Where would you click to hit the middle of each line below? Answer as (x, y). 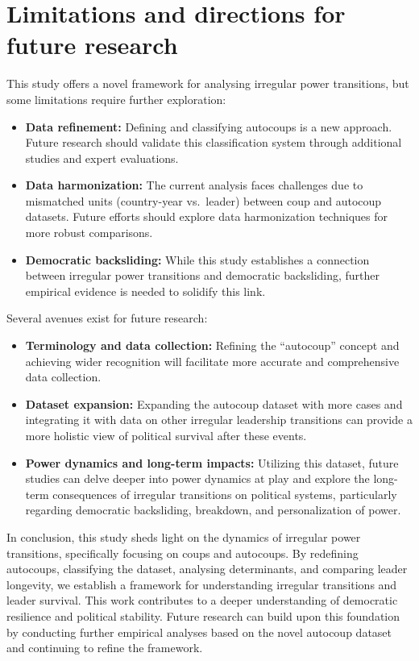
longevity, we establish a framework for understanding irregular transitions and (202, 584)
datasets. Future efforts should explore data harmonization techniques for (206, 216)
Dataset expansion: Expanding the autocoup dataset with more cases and (214, 403)
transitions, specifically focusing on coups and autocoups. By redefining (183, 553)
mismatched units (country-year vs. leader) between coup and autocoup (203, 200)
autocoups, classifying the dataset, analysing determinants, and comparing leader (207, 569)
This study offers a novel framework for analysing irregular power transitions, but (208, 83)
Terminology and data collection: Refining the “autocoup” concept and (212, 345)
